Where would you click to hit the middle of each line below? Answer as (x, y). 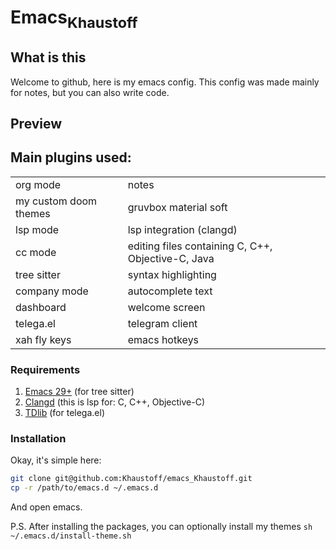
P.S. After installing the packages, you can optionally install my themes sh (161, 527)
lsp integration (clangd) (182, 229)
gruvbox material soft (177, 207)
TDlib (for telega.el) (65, 413)
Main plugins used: (71, 157)
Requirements (45, 369)
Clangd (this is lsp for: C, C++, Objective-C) (115, 402)
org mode (38, 184)
